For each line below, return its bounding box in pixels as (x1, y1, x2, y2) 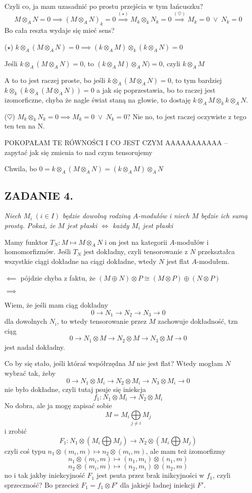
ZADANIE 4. (4, 187, 73, 203)
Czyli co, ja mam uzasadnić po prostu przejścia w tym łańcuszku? (4, 1, 203, 11)
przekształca (197, 246, 235, 257)
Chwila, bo (4, 163, 37, 174)
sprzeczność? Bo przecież (4, 479, 79, 490)
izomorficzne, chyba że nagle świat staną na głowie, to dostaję (4, 94, 191, 104)
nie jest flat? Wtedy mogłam (137, 358, 223, 368)
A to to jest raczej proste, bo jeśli (4, 75, 106, 85)
